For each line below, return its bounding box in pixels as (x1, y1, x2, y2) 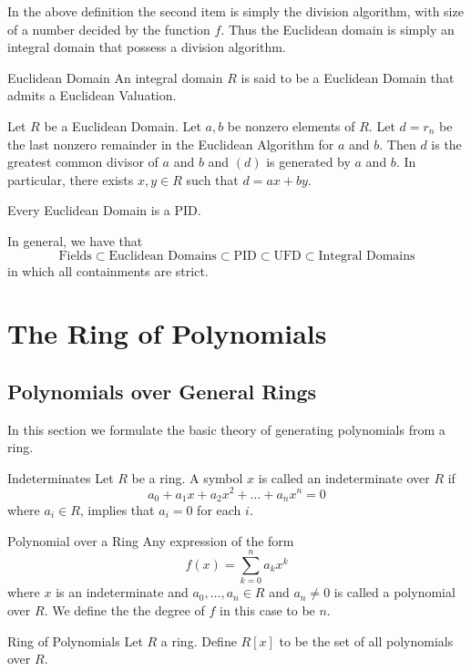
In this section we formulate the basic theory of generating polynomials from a (7, 419, 445, 439)
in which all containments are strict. (7, 261, 209, 280)
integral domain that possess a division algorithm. (7, 37, 286, 57)
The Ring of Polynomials (7, 315, 327, 352)
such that (186, 170, 239, 189)
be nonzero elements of (227, 116, 355, 135)
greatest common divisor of (7, 152, 159, 171)
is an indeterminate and (56, 583, 189, 602)
